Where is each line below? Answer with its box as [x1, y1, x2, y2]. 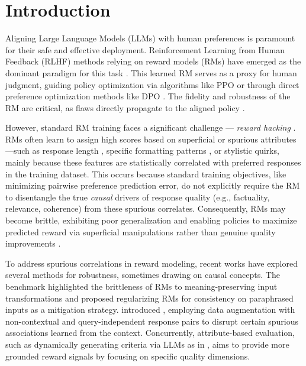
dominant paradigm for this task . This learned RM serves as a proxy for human [5, 66, 297, 79]
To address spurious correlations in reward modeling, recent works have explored [5, 257, 298, 269]
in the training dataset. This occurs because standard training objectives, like [5, 167, 286, 180]
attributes [260, 132, 297, 145]
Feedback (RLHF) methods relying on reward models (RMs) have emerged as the [5, 55, 301, 67]
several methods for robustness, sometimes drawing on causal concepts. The [5, 268, 280, 281]
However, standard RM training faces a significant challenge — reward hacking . [5, 121, 296, 134]
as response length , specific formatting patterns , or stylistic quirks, [32, 144, 279, 157]
